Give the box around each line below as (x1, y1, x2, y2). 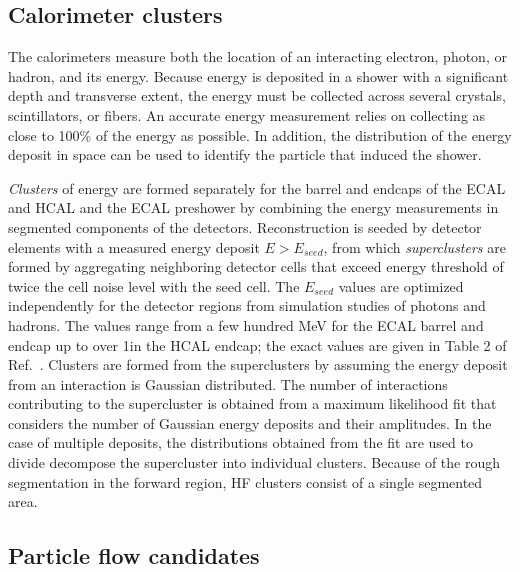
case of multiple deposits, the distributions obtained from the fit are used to (8, 432, 473, 453)
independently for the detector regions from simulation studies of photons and (8, 295, 486, 316)
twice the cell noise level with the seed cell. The (8, 275, 300, 296)
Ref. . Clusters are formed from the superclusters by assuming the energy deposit (8, 354, 508, 375)
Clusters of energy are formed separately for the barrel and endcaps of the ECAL (8, 177, 506, 198)
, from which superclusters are (323, 236, 506, 257)
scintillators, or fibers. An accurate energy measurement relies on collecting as (8, 104, 486, 125)
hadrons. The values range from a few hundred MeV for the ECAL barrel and (8, 314, 484, 335)
